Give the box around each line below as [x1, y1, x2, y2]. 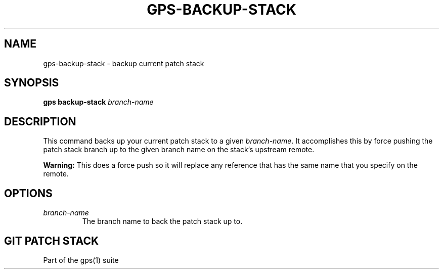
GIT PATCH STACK [4, 234, 99, 247]
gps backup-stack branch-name [43, 98, 154, 107]
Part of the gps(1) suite [43, 255, 119, 264]
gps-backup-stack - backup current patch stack [43, 59, 204, 68]
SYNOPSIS [4, 76, 59, 89]
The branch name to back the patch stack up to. [82, 217, 243, 226]
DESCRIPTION [4, 115, 76, 128]
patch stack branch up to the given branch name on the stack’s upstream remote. [43, 145, 315, 154]
